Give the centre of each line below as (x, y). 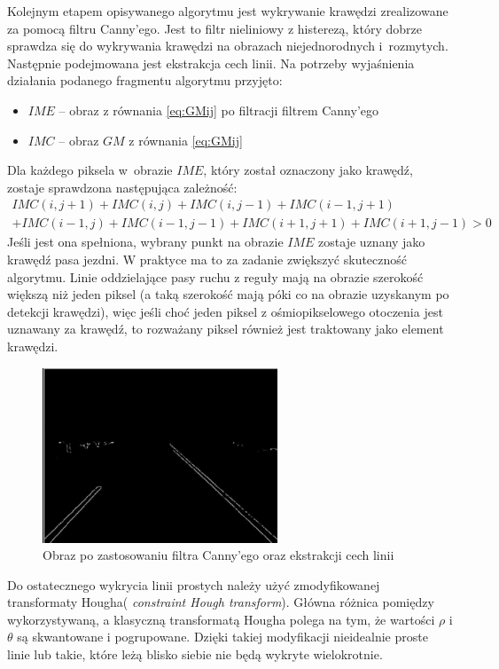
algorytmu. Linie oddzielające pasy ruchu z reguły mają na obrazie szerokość (215, 276)
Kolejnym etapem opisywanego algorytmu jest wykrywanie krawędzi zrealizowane (228, 11)
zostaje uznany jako (372, 242)
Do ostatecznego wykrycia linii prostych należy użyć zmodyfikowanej (194, 584)
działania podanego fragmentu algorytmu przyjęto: (145, 80)
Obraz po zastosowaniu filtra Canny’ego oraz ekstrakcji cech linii (218, 555)
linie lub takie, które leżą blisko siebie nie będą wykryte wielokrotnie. (195, 654)
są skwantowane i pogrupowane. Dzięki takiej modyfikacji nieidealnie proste (222, 637)
